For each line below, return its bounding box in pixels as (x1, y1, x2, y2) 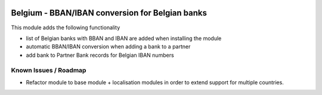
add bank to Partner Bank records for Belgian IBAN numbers (26, 51, 174, 59)
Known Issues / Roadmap (11, 66, 86, 75)
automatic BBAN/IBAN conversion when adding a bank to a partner (26, 43, 191, 50)
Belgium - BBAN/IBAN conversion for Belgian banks (11, 8, 207, 18)
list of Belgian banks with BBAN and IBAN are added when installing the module (26, 35, 222, 42)
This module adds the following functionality (11, 24, 120, 31)
